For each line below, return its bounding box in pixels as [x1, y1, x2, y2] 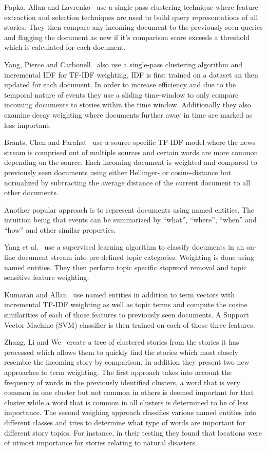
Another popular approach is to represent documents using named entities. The [4, 204, 255, 215]
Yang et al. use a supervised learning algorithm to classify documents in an [4, 241, 244, 252]
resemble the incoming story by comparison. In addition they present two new [4, 356, 250, 367]
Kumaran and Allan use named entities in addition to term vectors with [4, 289, 235, 299]
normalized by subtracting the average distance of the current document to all [4, 177, 251, 187]
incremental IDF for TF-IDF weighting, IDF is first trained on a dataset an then [4, 69, 258, 80]
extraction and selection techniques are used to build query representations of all [4, 11, 258, 22]
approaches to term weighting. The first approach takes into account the [4, 367, 232, 377]
